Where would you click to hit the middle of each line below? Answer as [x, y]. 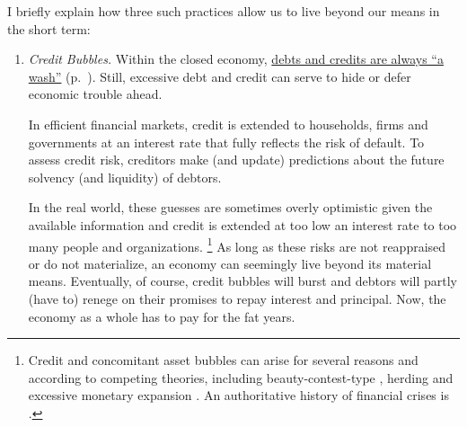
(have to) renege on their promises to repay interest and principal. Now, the [237, 298]
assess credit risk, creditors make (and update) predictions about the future [236, 160]
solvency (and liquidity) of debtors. [125, 177]
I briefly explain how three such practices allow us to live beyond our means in [224, 11]
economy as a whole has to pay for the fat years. [162, 316]
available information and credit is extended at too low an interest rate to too [242, 224]
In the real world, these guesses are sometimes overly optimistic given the [230, 207]
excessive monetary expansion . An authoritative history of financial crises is [238, 395]
